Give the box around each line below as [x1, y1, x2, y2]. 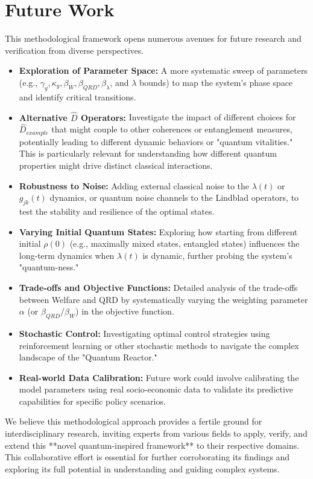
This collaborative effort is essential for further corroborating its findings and [5, 451, 290, 463]
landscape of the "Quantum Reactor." [19, 351, 157, 363]
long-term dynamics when [19, 249, 115, 261]
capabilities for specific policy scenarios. [19, 394, 166, 407]
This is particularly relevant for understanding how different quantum [19, 147, 277, 160]
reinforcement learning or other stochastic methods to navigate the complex [19, 339, 299, 351]
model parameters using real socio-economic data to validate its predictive [19, 383, 294, 396]
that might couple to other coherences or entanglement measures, [51, 123, 292, 135]
